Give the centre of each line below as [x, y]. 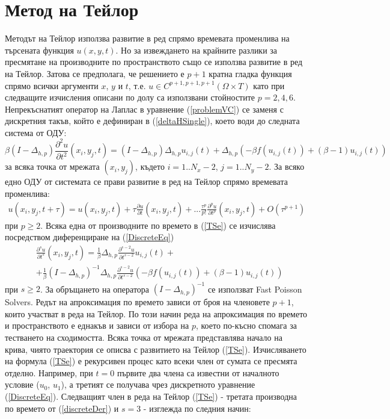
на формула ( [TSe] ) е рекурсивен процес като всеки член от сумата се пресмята [151, 361]
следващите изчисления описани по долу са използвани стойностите [130, 97]
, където [150, 166]
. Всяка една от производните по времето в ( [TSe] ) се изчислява [158, 225]
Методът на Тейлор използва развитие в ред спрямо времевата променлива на [147, 38]
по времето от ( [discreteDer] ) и [62, 408]
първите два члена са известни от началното [198, 372]
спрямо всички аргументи [52, 85]
